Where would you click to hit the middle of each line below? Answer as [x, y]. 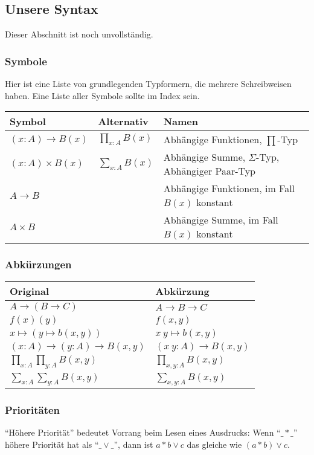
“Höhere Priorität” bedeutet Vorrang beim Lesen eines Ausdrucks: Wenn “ [143, 432]
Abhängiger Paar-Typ [209, 171]
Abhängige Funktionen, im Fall [229, 189]
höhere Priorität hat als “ [52, 444]
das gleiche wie [214, 444]
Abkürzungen [38, 264]
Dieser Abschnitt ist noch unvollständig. [79, 34]
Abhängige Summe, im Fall [221, 220]
